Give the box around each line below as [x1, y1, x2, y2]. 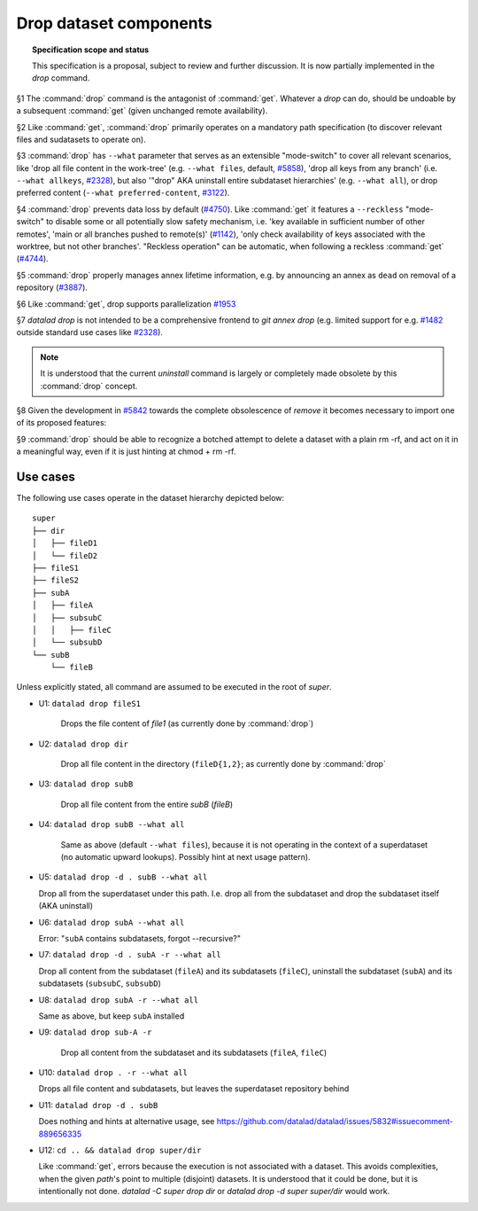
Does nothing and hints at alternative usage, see [38, 1116, 215, 1127]
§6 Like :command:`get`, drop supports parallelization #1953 [16, 298, 236, 309]
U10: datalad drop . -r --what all [38, 1067, 188, 1078]
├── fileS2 [32, 575, 80, 585]
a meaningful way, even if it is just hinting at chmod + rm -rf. [16, 446, 236, 457]
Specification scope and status [32, 44, 150, 55]
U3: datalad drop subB [38, 778, 134, 789]
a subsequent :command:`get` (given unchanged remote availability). [16, 105, 268, 116]
